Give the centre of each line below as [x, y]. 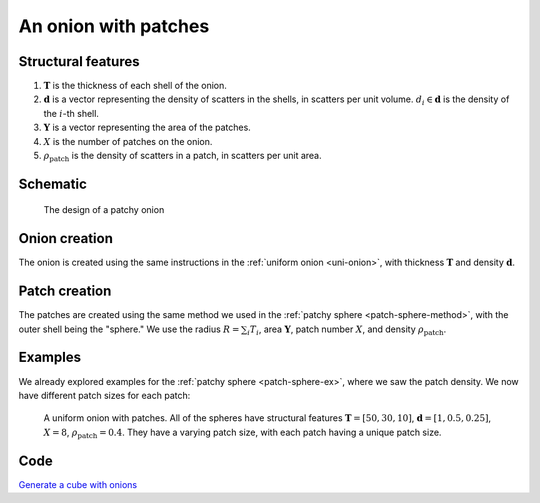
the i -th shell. [71, 113]
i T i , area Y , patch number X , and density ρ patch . [346, 330]
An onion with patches [114, 26]
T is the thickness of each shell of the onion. [135, 86]
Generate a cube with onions [78, 484]
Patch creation [65, 291]
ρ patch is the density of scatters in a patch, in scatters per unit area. [182, 157]
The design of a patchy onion [104, 210]
